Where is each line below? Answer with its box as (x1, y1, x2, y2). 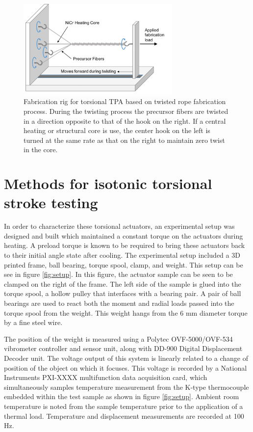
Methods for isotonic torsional (4, 173, 212, 193)
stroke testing (4, 192, 98, 213)
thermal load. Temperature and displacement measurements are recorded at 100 (4, 410, 244, 421)
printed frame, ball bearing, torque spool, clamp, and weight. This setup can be (4, 259, 243, 270)
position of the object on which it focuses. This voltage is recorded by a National (4, 362, 247, 373)
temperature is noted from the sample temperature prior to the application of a (4, 401, 243, 411)
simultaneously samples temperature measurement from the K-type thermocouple (4, 381, 249, 392)
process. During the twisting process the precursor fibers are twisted (24, 106, 228, 116)
